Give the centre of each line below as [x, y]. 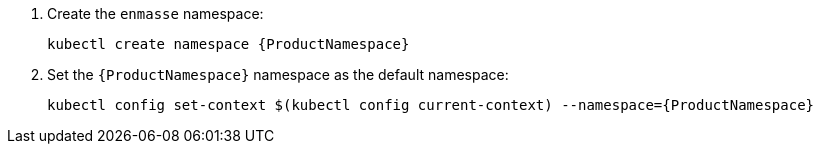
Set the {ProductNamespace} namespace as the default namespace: [278, 74]
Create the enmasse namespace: [155, 13]
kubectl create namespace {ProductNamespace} [228, 44]
